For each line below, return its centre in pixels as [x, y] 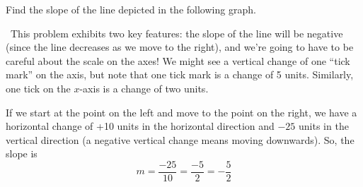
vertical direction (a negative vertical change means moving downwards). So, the [180, 139]
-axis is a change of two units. [144, 88]
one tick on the [38, 88]
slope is [22, 153]
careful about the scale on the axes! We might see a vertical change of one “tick [178, 60]
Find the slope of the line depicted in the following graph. [131, 9]
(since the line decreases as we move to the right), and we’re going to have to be [180, 47]
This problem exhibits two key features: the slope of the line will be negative [177, 33]
